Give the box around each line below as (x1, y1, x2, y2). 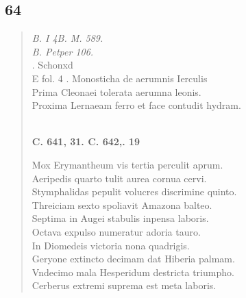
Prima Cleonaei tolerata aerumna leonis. (32, 84, 201, 99)
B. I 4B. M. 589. (32, 31, 103, 45)
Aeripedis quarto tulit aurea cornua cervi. (32, 171, 207, 185)
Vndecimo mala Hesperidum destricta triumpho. (32, 264, 234, 279)
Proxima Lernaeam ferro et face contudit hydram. (32, 98, 241, 112)
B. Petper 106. (32, 44, 94, 58)
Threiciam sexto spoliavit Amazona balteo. (32, 197, 212, 212)
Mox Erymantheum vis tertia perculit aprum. (32, 157, 223, 171)
